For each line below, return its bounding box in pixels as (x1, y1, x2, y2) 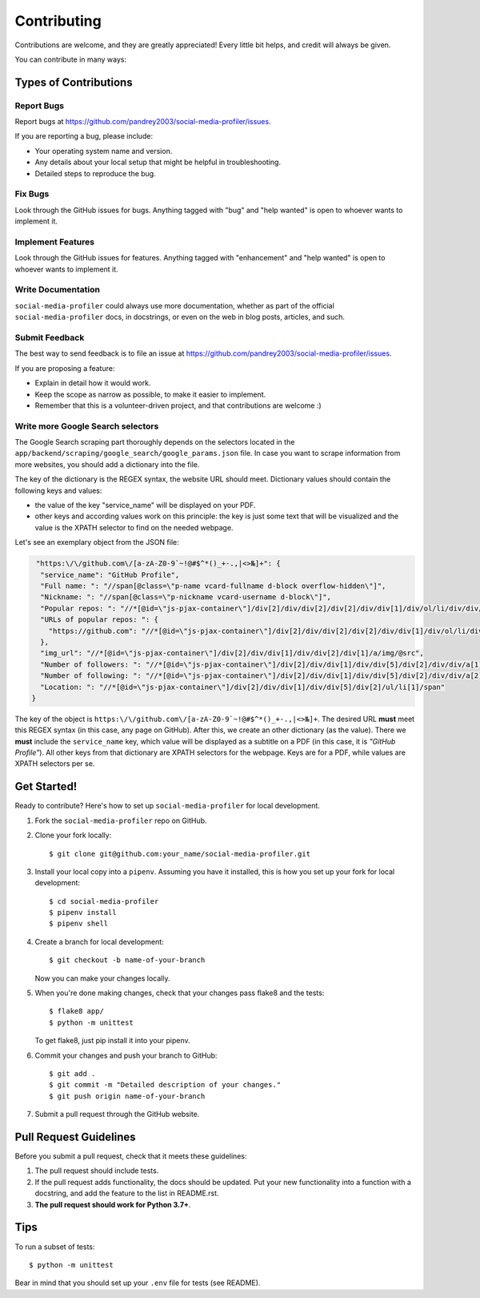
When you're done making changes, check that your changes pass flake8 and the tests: (34, 988, 325, 998)
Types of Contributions (14, 75, 133, 89)
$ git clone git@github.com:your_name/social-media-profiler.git (49, 849, 311, 858)
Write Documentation (14, 284, 100, 296)
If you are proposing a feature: (14, 363, 115, 373)
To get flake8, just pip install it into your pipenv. (34, 1036, 191, 1046)
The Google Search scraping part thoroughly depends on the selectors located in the (14, 437, 295, 447)
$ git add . (49, 1069, 96, 1078)
